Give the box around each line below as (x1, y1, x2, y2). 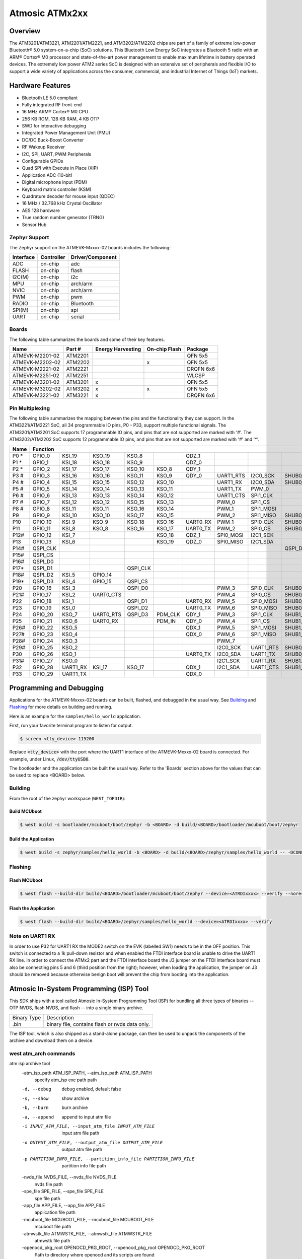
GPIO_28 (32, 664, 53, 671)
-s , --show (22, 1095, 49, 1101)
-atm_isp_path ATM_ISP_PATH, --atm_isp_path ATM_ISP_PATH (22, 1070, 152, 1076)
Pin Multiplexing (9, 404, 50, 411)
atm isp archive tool (9, 1061, 50, 1067)
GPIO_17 (32, 591, 52, 598)
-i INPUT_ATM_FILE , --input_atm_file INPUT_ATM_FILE (22, 1124, 155, 1129)
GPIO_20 (32, 611, 54, 618)
